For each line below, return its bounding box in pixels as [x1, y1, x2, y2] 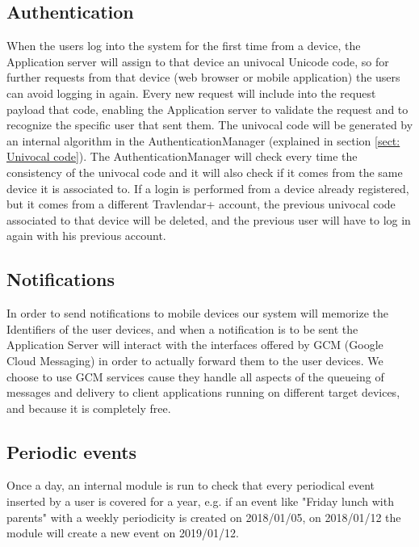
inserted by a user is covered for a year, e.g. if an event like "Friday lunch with [6, 493, 394, 510]
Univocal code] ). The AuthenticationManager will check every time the [6, 148, 358, 165]
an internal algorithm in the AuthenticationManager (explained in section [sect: [6, 132, 400, 149]
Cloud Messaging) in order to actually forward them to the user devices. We [6, 351, 383, 368]
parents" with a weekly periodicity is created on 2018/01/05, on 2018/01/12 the [6, 508, 401, 525]
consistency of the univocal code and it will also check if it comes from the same [6, 163, 403, 180]
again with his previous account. [6, 227, 166, 244]
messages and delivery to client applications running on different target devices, [6, 384, 400, 401]
